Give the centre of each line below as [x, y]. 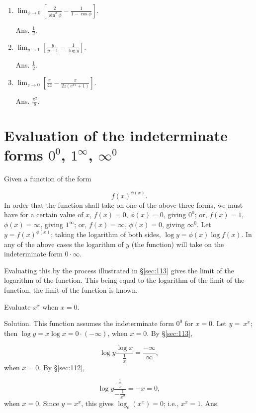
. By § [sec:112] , [62, 367]
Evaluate [17, 306]
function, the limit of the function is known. [71, 290]
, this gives [97, 403]
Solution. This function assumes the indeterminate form [89, 323]
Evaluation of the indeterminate [116, 135]
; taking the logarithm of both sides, [106, 234]
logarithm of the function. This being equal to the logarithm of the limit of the [124, 280]
